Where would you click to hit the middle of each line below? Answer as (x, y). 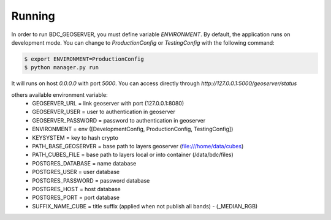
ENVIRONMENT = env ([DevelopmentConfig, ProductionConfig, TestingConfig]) (133, 129)
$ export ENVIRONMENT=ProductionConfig (84, 59)
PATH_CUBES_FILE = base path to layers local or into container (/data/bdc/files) (133, 155)
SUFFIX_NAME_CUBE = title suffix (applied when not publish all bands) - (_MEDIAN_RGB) (145, 206)
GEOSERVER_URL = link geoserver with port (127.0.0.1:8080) (108, 104)
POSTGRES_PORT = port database (76, 198)
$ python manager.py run (62, 68)
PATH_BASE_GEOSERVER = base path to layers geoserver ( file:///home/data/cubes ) (138, 146)
